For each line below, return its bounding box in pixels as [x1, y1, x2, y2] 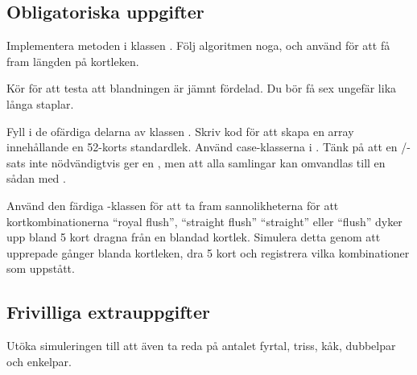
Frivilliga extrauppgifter [6, 299, 210, 324]
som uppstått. [6, 260, 75, 277]
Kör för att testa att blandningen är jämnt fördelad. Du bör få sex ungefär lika [6, 80, 397, 97]
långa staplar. [6, 95, 74, 112]
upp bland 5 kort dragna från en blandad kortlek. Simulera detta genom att [6, 229, 381, 245]
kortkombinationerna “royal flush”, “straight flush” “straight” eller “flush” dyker [6, 212, 403, 229]
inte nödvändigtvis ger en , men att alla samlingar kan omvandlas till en [29, 154, 386, 171]
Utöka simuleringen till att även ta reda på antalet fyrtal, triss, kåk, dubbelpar [6, 337, 396, 354]
